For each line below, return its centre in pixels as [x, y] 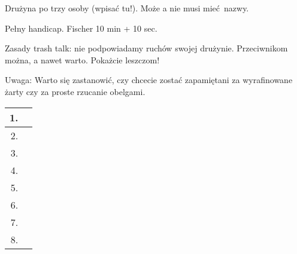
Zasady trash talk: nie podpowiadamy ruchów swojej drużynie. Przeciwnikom [146, 48]
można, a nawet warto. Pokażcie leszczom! [82, 59]
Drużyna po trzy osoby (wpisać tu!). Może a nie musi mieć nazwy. [127, 8]
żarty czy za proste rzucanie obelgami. [75, 91]
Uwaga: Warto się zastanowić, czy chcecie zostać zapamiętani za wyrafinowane [149, 80]
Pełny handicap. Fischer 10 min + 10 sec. [81, 28]
